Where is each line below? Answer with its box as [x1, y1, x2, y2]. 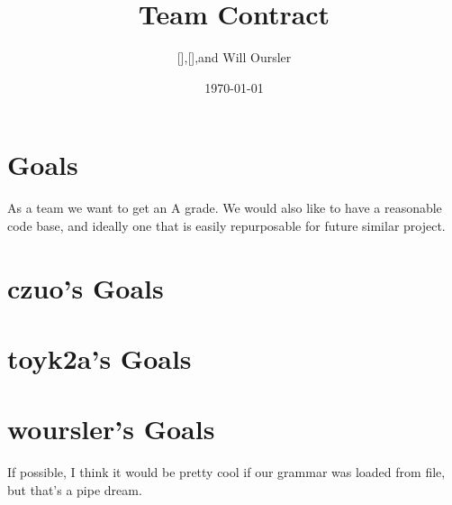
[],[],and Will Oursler [176, 48, 292, 67]
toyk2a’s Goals [7, 340, 192, 376]
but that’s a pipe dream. [7, 480, 142, 499]
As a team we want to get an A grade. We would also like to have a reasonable [7, 198, 442, 217]
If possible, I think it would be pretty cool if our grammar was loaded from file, [7, 463, 446, 482]
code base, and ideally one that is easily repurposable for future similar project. [7, 216, 446, 234]
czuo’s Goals [7, 269, 164, 306]
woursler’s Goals [7, 410, 215, 447]
